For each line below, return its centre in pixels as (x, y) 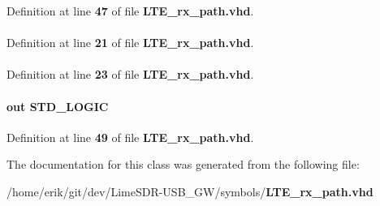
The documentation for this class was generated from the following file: (183, 164)
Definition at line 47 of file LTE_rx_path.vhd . (130, 11)
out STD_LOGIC (58, 106)
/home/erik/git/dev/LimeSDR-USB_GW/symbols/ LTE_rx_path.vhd (190, 191)
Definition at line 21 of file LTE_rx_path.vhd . (130, 43)
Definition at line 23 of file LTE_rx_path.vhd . (130, 74)
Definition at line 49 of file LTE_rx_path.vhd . (130, 137)
